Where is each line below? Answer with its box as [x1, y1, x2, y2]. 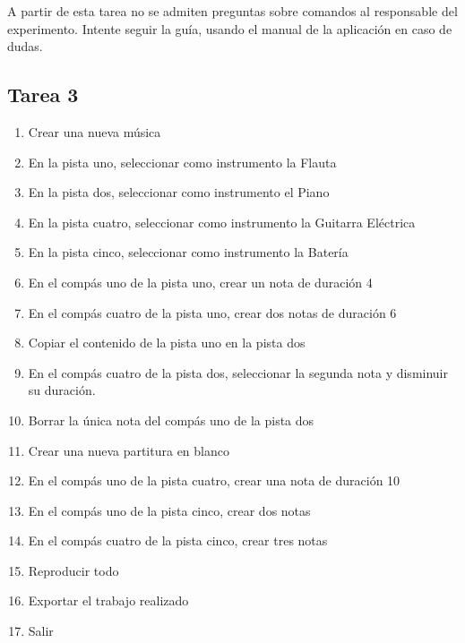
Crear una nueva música [28, 122, 161, 141]
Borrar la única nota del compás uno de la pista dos [28, 410, 314, 429]
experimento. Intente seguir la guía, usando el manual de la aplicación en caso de [7, 19, 452, 38]
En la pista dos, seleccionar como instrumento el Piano [28, 183, 330, 201]
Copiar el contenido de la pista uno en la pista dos [28, 333, 306, 352]
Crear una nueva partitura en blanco [28, 441, 229, 459]
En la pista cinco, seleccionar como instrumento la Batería [28, 243, 349, 261]
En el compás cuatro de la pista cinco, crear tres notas [28, 531, 328, 550]
